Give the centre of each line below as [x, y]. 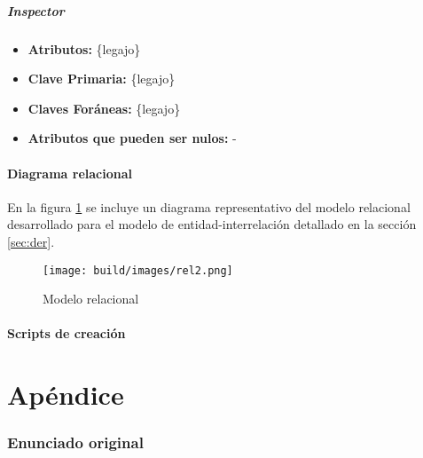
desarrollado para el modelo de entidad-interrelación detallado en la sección [212, 224]
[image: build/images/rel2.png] [138, 270]
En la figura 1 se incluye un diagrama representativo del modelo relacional [209, 206]
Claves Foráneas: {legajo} [104, 108]
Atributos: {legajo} [84, 48]
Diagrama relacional [70, 173]
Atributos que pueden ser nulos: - [132, 138]
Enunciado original [75, 442]
